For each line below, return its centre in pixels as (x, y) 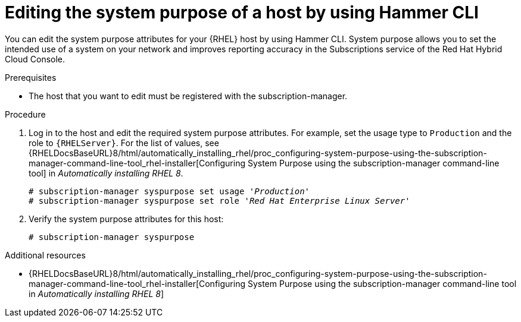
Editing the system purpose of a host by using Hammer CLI (242, 12)
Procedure (25, 114)
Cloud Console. (35, 59)
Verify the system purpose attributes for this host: (126, 219)
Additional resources (45, 255)
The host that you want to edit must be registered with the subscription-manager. (188, 96)
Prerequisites (31, 77)
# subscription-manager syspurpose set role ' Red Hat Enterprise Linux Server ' (219, 201)
